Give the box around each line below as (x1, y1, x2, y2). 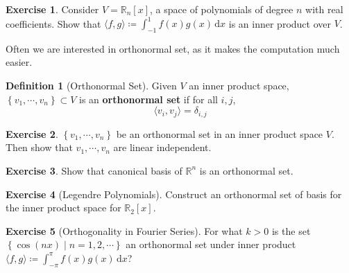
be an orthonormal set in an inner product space (116, 126, 323, 141)
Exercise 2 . (6, 126, 58, 141)
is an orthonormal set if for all (79, 91, 218, 106)
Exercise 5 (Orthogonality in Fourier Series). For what (6, 223, 243, 238)
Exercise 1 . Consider (6, 2, 99, 16)
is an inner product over (228, 16, 331, 30)
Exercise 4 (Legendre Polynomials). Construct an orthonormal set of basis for (6, 186, 342, 201)
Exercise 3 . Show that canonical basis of (6, 163, 182, 177)
